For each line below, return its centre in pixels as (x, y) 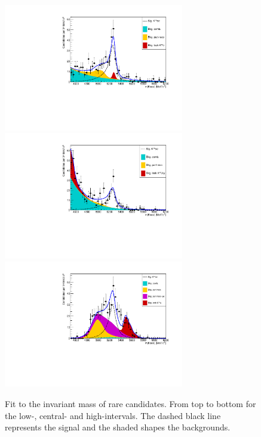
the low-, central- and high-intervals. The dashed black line (113, 415)
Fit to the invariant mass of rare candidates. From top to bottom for (130, 404)
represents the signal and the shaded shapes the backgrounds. (118, 427)
